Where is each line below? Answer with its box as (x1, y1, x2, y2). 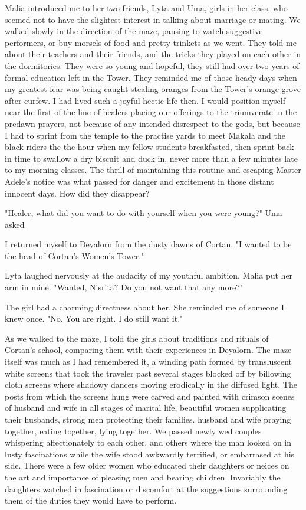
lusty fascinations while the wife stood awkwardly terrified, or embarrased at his (5, 447, 295, 460)
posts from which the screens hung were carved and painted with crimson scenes (5, 390, 295, 402)
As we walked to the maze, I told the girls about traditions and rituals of (5, 332, 269, 344)
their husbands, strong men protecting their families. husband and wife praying (5, 413, 291, 425)
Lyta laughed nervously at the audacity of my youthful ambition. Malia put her (5, 269, 293, 282)
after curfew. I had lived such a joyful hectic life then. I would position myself (5, 94, 285, 106)
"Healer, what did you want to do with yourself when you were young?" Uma (5, 207, 282, 219)
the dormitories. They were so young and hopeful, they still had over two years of (5, 59, 300, 71)
